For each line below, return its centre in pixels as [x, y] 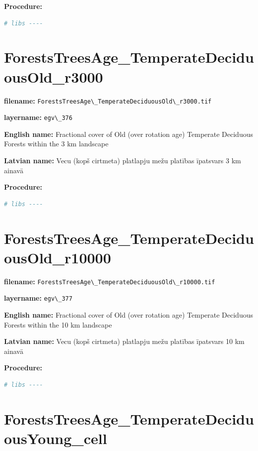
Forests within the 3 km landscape [56, 144]
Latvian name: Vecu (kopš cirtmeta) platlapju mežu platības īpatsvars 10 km [124, 341]
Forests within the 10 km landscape [58, 324]
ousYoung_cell [56, 438]
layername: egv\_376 [38, 117]
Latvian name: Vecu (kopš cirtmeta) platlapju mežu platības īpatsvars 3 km [123, 160]
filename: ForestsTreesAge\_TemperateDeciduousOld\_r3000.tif [108, 100]
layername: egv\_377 [38, 298]
